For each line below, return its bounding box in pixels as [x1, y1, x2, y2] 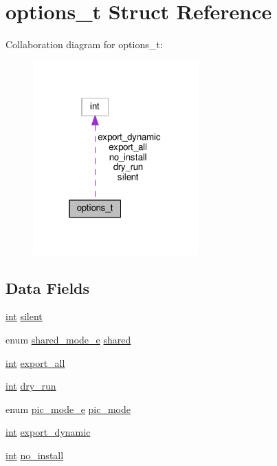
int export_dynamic [5, 425, 91, 439]
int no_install [5, 447, 64, 462]
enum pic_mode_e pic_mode [5, 401, 131, 416]
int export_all [5, 355, 65, 370]
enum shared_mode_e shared [5, 332, 131, 347]
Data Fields [5, 277, 90, 298]
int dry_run [5, 379, 56, 393]
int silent [5, 309, 43, 324]
